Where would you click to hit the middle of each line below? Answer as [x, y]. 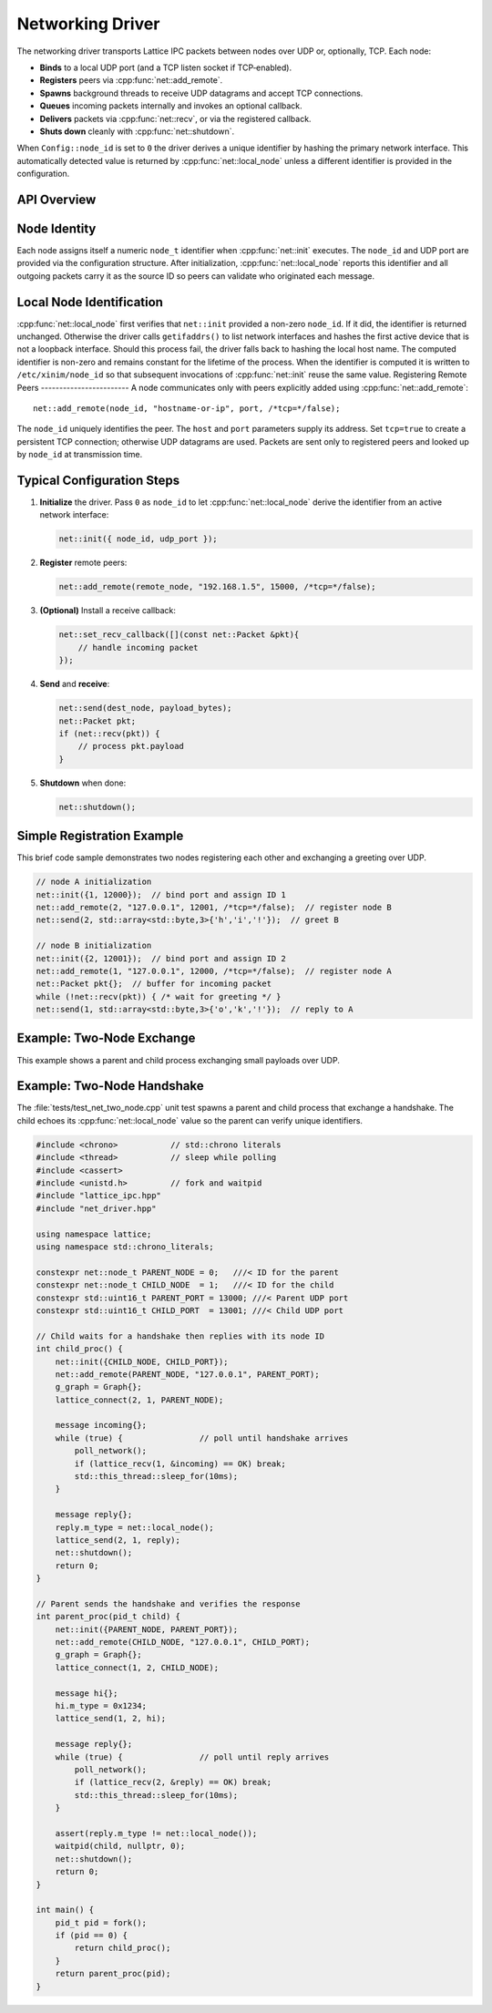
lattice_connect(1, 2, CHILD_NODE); [137, 1667]
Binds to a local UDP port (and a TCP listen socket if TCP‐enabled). [165, 67]
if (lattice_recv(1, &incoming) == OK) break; [180, 1464]
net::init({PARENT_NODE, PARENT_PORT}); [147, 1629]
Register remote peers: [83, 563]
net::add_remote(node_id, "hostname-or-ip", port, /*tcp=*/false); [187, 409]
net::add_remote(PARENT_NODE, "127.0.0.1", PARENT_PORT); [187, 1374]
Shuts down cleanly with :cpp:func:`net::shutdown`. [137, 131]
